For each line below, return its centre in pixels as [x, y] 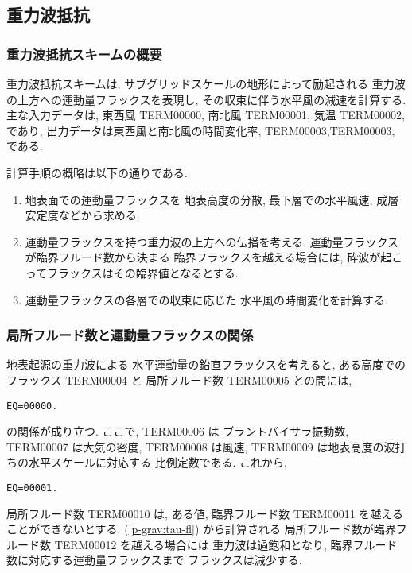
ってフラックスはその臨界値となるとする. [132, 272]
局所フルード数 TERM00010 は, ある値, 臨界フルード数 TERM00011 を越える [205, 513]
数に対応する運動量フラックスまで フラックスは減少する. [154, 560]
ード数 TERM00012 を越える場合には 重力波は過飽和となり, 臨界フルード [207, 544]
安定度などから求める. [82, 215]
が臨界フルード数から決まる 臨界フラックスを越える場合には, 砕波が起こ [214, 257]
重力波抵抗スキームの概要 [84, 54]
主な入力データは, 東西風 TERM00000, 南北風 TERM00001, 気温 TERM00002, [206, 115]
